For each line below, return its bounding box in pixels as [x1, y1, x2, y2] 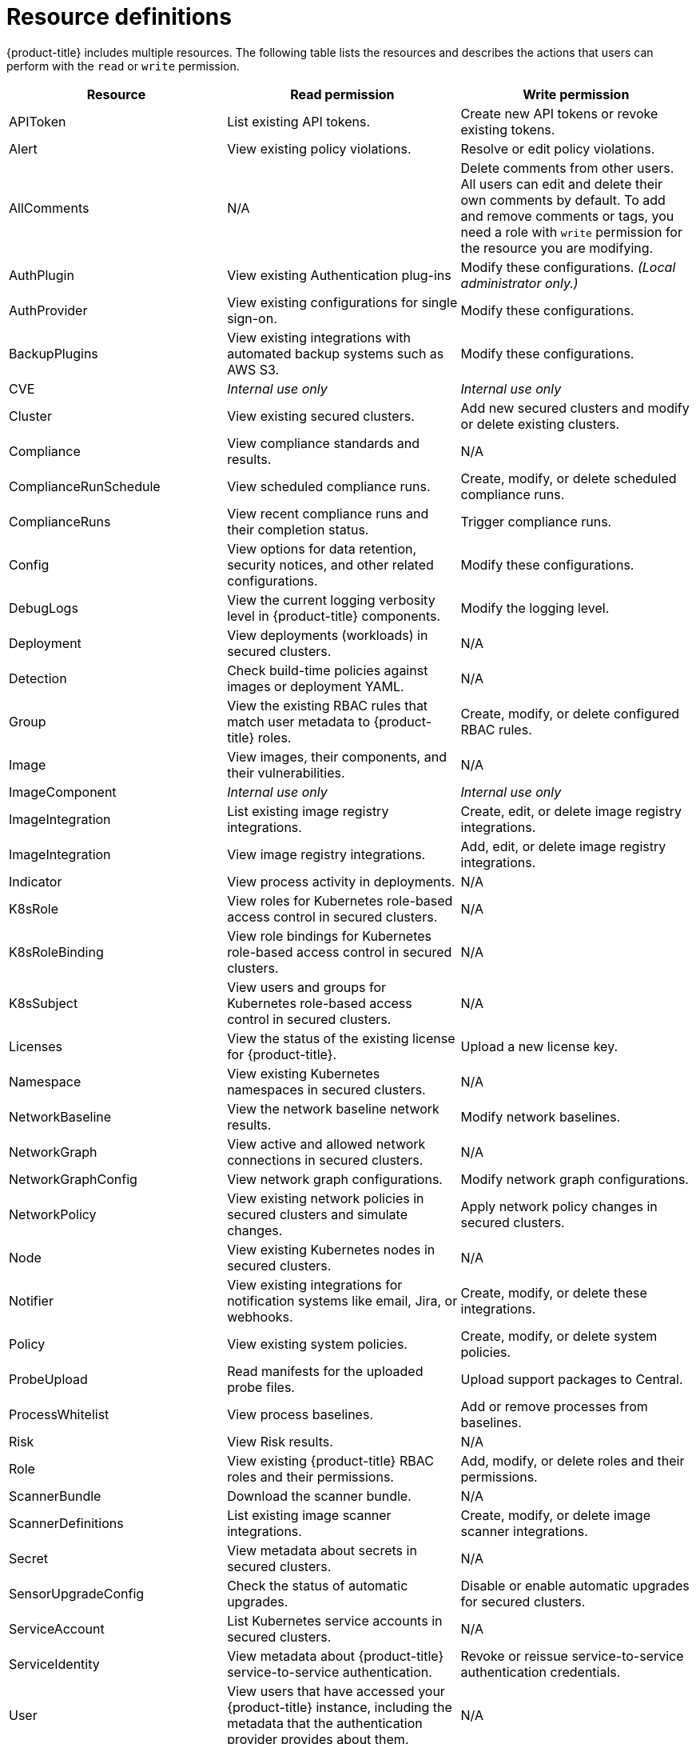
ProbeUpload [9, 1370, 88, 1387]
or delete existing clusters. [460, 415, 620, 432]
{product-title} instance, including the [227, 1698, 452, 1715]
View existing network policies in [227, 1190, 424, 1206]
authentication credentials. [460, 1663, 621, 1680]
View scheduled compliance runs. [227, 478, 431, 494]
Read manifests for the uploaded [227, 1362, 424, 1379]
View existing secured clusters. [227, 407, 415, 424]
